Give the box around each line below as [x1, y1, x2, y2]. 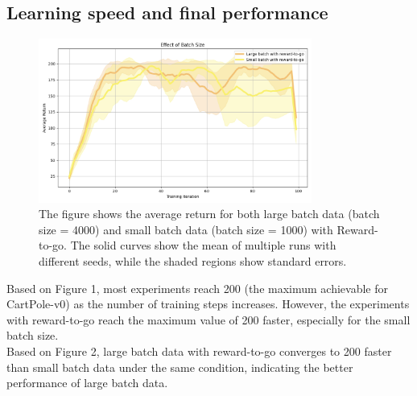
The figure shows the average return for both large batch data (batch [39, 205, 380, 222]
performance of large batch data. [6, 374, 168, 391]
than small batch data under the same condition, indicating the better [6, 358, 353, 375]
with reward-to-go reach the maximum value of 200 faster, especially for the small [6, 311, 411, 328]
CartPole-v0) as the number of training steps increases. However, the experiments [6, 295, 410, 312]
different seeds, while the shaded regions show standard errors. [39, 253, 347, 270]
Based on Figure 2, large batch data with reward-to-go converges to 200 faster [6, 343, 392, 360]
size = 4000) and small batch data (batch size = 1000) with [39, 221, 333, 237]
